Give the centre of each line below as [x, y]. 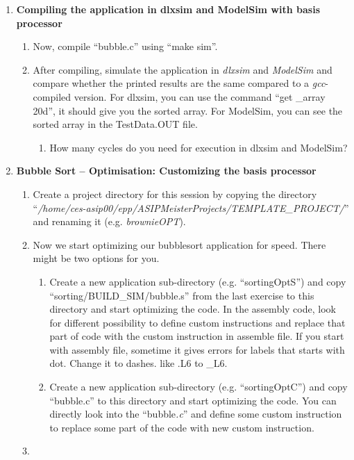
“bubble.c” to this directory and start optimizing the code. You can [193, 400]
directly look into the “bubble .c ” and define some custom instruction [196, 414]
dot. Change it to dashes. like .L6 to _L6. [138, 363]
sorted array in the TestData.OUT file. [115, 124]
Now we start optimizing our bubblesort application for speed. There [179, 244]
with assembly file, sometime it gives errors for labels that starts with [197, 349]
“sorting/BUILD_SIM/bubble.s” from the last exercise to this [182, 295]
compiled [52, 96]
